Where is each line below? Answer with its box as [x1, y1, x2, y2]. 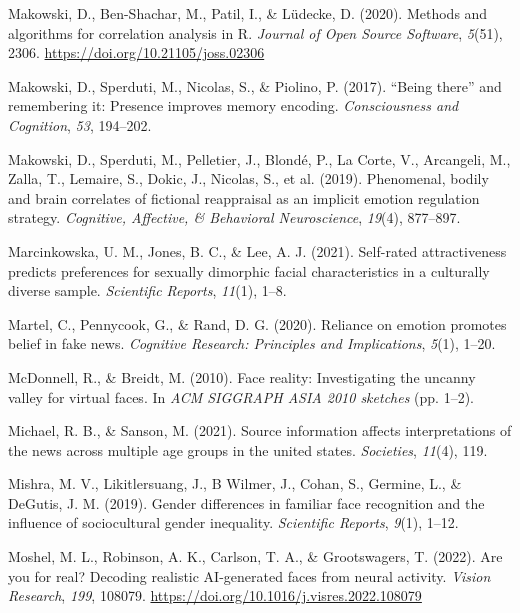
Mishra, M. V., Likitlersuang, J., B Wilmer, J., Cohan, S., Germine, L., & [8, 473, 462, 494]
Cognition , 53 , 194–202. [8, 114, 152, 135]
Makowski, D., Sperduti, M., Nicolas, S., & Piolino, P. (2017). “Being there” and [8, 75, 502, 96]
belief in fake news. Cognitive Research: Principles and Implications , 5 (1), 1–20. [8, 333, 496, 354]
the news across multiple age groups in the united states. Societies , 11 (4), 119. [8, 439, 488, 460]
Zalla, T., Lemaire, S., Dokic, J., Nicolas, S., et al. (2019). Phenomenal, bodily [8, 168, 489, 189]
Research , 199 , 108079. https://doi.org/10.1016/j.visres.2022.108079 [8, 585, 422, 606]
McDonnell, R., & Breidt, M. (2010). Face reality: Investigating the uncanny [8, 366, 476, 387]
